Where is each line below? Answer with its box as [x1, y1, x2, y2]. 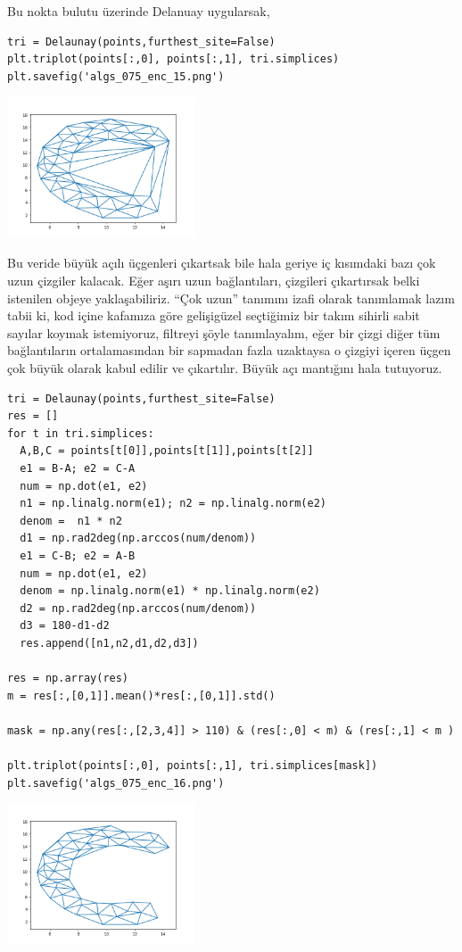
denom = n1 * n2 [20, 514, 122, 527]
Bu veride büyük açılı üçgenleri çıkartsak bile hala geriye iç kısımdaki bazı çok [7, 253, 436, 272]
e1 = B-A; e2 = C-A [20, 462, 136, 475]
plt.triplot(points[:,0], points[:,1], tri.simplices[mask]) [7, 759, 378, 773]
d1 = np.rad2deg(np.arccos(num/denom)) [20, 532, 257, 545]
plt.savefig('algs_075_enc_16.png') [7, 776, 225, 790]
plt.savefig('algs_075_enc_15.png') [7, 70, 225, 83]
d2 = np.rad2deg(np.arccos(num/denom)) [20, 601, 257, 615]
